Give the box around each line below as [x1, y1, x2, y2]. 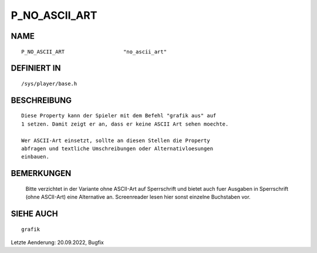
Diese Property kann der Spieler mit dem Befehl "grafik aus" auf [21, 112, 217, 119]
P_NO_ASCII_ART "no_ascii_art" [21, 48, 167, 55]
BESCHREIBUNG [11, 95, 72, 105]
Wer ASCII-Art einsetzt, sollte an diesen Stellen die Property [21, 137, 211, 144]
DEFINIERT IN [11, 63, 61, 73]
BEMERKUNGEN [11, 168, 72, 178]
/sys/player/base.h [21, 80, 77, 87]
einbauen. [21, 153, 49, 160]
